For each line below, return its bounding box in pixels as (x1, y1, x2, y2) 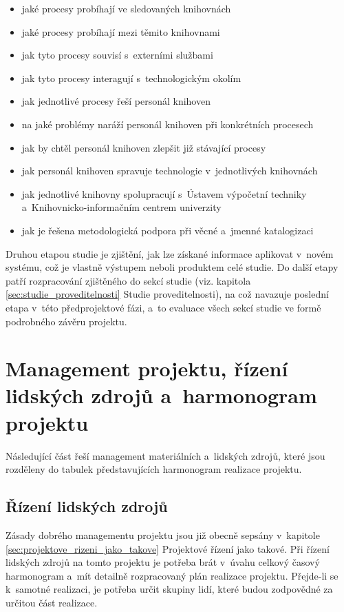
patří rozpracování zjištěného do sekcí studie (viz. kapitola (6, 273, 251, 287)
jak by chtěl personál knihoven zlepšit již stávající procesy (21, 140, 266, 154)
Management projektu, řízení (6, 354, 288, 382)
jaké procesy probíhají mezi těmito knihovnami (21, 24, 220, 39)
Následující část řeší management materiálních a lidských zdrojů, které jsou (6, 448, 325, 462)
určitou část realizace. (6, 595, 98, 609)
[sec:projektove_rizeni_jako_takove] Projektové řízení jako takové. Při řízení (6, 541, 330, 555)
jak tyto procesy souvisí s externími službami (21, 48, 213, 62)
